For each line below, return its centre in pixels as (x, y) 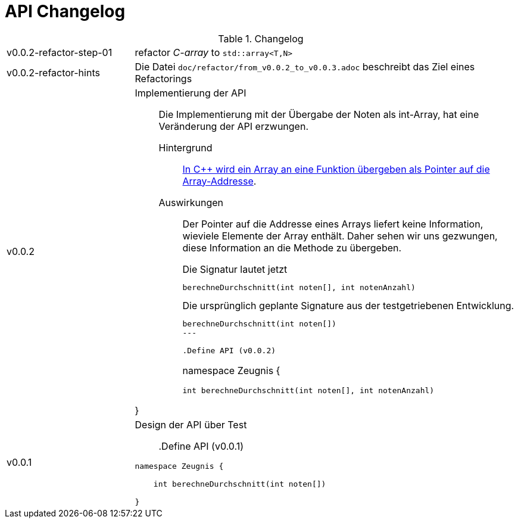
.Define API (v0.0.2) (229, 350)
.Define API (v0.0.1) (201, 446)
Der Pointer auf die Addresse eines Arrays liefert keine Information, (333, 224)
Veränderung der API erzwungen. (233, 126)
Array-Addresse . (219, 181)
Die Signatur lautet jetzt (235, 269)
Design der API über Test (191, 424)
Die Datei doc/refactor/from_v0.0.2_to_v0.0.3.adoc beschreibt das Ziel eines (305, 66)
